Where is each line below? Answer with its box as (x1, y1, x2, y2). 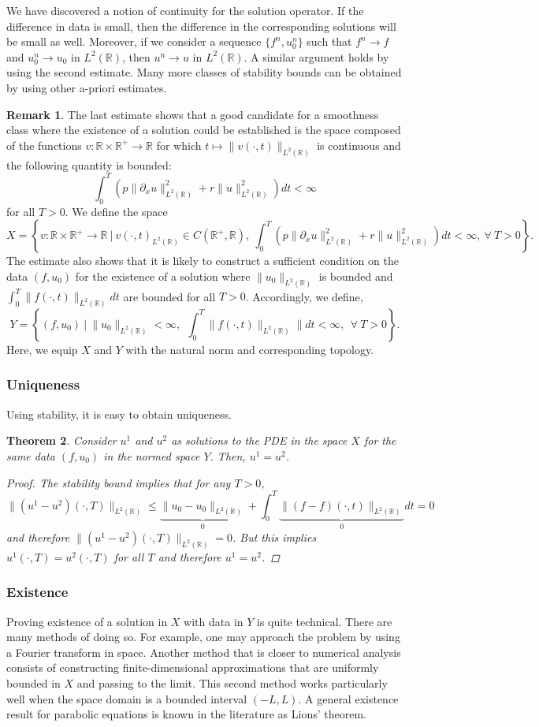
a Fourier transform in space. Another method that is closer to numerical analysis (6, 643, 401, 660)
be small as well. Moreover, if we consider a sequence (6, 33, 262, 50)
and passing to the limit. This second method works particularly (76, 674, 388, 691)
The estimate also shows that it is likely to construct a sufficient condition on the (6, 252, 399, 269)
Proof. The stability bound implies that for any (6, 474, 231, 490)
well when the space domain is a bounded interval (6, 690, 247, 706)
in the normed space (103, 447, 200, 464)
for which (156, 136, 202, 153)
